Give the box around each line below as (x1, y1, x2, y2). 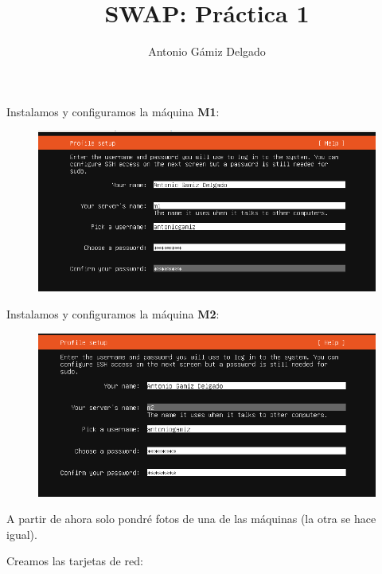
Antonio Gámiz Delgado (148, 43, 266, 60)
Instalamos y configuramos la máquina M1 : (6, 103, 220, 119)
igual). (6, 525, 37, 542)
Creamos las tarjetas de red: (6, 553, 143, 569)
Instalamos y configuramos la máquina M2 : (6, 306, 220, 322)
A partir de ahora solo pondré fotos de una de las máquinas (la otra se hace (6, 510, 376, 527)
